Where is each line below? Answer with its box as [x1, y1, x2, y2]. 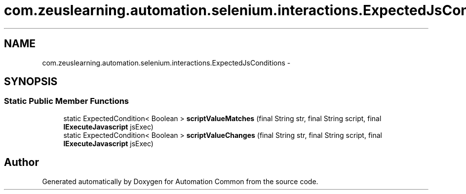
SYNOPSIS [4, 75, 58, 88]
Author [4, 156, 39, 169]
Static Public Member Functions [4, 96, 129, 106]
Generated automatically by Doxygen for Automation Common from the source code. [42, 177, 318, 186]
